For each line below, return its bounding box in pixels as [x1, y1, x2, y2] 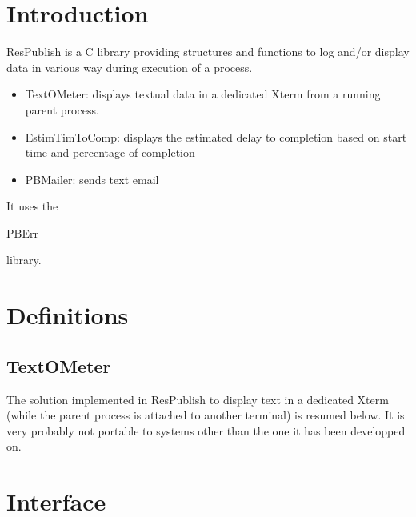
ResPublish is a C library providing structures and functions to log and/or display [6, 43, 410, 60]
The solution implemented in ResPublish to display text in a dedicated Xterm [6, 391, 389, 407]
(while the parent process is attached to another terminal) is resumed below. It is [6, 407, 405, 423]
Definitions [6, 299, 129, 331]
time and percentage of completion [25, 144, 195, 161]
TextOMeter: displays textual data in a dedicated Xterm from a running [25, 86, 381, 102]
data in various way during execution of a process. [6, 58, 253, 75]
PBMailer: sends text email [25, 170, 159, 187]
